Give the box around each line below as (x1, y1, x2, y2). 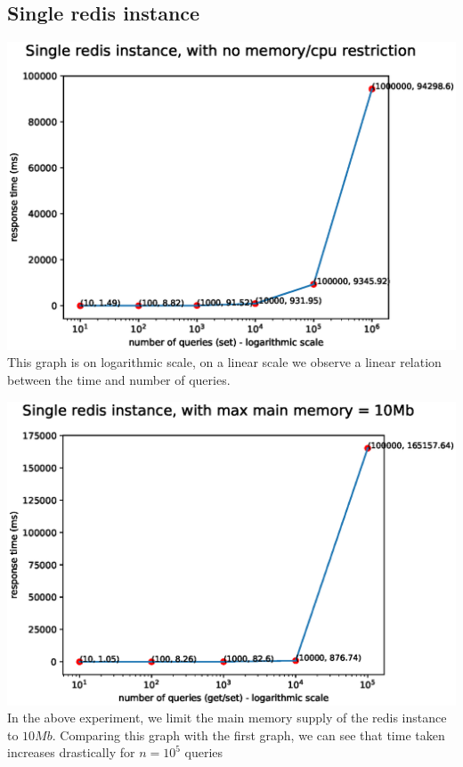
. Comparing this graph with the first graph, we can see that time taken (52, 725, 445, 744)
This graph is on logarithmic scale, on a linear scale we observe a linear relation (7, 353, 442, 371)
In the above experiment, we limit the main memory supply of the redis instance (7, 708, 447, 727)
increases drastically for (7, 743, 135, 762)
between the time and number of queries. (7, 370, 231, 388)
